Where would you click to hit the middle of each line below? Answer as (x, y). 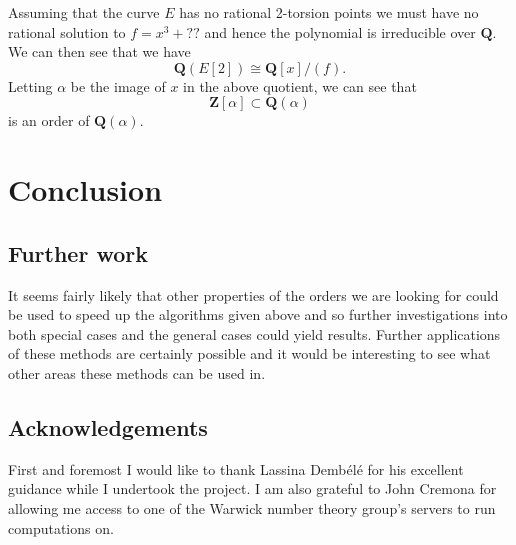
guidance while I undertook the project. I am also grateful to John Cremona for (252, 488)
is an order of (49, 120)
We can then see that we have (99, 51)
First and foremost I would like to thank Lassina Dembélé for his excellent (236, 468)
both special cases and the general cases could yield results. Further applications (254, 333)
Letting (30, 85)
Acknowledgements (108, 426)
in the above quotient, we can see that (300, 85)
